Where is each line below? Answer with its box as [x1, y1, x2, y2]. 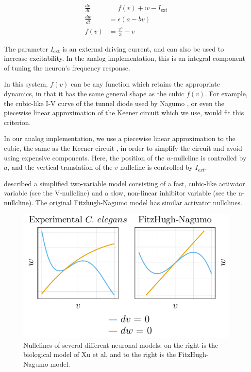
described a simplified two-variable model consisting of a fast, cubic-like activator [4, 178, 245, 188]
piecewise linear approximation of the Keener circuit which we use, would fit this [4, 107, 244, 118]
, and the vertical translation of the [7, 162, 113, 172]
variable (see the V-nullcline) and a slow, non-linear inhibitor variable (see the [4, 188, 236, 198]
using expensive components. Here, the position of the [4, 152, 165, 162]
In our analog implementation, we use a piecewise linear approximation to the [4, 133, 235, 143]
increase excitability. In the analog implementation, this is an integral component [4, 53, 245, 63]
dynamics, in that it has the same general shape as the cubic [4, 89, 184, 99]
